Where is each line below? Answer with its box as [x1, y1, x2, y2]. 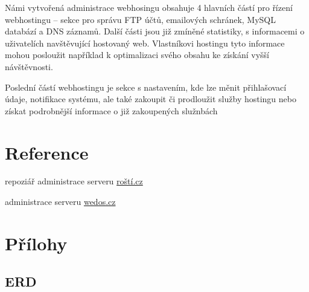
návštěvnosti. [5, 60, 53, 73]
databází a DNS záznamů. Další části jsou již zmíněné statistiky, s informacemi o [5, 25, 305, 37]
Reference [5, 140, 89, 164]
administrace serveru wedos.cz [5, 195, 116, 208]
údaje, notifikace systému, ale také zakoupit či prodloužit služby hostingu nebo [5, 92, 296, 105]
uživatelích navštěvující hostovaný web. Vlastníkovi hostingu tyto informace [5, 36, 285, 49]
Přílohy [5, 230, 68, 255]
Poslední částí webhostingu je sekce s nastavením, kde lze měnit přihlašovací [5, 80, 287, 93]
